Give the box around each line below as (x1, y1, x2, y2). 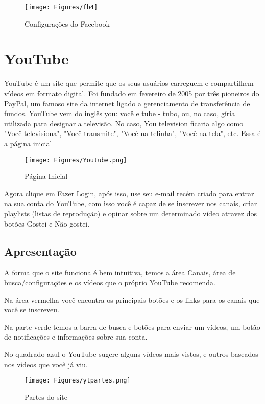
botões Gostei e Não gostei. (4, 218, 90, 229)
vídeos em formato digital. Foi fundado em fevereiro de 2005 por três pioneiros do (4, 87, 259, 98)
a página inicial (4, 138, 52, 148)
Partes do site (25, 391, 67, 402)
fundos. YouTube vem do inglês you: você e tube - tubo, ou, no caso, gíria (4, 108, 235, 119)
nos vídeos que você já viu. (4, 358, 88, 369)
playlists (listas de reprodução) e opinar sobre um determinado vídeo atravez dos (4, 208, 257, 218)
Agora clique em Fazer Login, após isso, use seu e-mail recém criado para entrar (4, 188, 254, 198)
